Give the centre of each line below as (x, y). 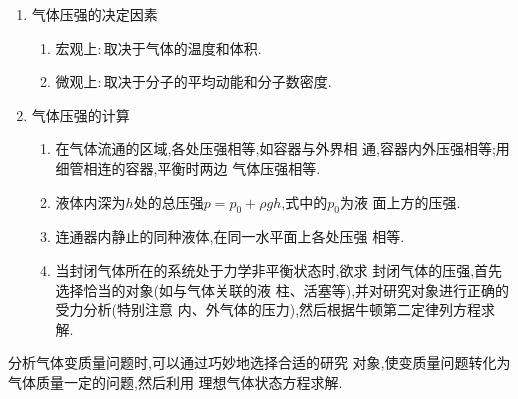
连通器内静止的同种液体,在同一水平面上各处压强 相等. (230, 236)
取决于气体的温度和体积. (182, 47)
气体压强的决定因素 (94, 14)
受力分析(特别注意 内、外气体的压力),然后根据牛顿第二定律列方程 (268, 309)
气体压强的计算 (80, 114)
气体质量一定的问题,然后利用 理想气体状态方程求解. (175, 381)
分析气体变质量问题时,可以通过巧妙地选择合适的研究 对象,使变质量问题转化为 (259, 362)
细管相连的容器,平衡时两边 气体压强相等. (188, 167)
